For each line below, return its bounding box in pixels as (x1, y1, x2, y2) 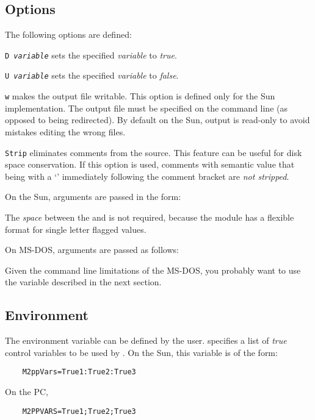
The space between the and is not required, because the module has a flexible (5, 210, 294, 223)
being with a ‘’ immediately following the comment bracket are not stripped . (5, 169, 289, 182)
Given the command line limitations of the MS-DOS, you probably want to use (5, 263, 301, 276)
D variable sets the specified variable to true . (5, 48, 177, 61)
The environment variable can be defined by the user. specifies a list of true (5, 334, 287, 347)
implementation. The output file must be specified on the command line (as (5, 101, 288, 114)
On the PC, (5, 385, 48, 397)
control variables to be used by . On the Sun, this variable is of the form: (5, 346, 278, 358)
